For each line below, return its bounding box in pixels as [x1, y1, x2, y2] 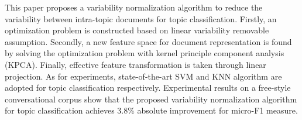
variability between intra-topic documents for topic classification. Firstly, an [5, 12, 277, 25]
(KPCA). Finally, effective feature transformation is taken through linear [5, 58, 266, 70]
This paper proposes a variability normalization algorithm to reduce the [5, 1, 263, 13]
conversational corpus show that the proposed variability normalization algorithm [5, 92, 297, 105]
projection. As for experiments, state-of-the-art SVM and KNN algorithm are [5, 70, 282, 82]
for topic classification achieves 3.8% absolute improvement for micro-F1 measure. [5, 104, 298, 116]
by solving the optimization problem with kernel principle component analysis [5, 47, 284, 59]
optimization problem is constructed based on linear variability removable [5, 24, 269, 36]
